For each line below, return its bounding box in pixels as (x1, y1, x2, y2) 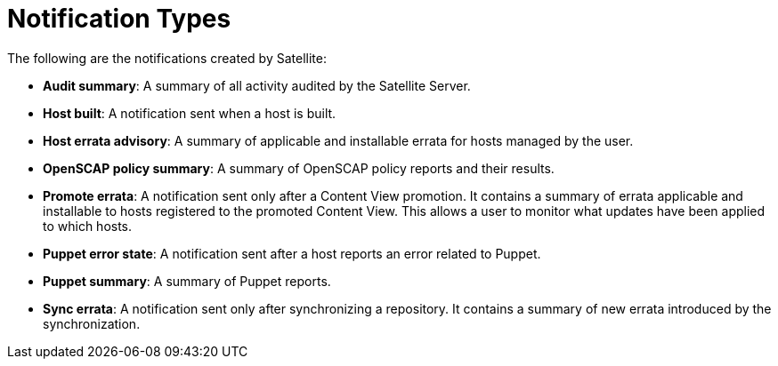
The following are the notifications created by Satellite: (7, 50, 327, 66)
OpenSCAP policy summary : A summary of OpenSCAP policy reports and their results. (43, 160, 555, 176)
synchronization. (43, 315, 141, 331)
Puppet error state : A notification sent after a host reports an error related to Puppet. (43, 245, 541, 261)
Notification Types (7, 4, 231, 34)
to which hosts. (43, 218, 133, 234)
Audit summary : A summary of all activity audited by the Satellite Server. (43, 77, 471, 93)
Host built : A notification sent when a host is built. (43, 105, 336, 121)
